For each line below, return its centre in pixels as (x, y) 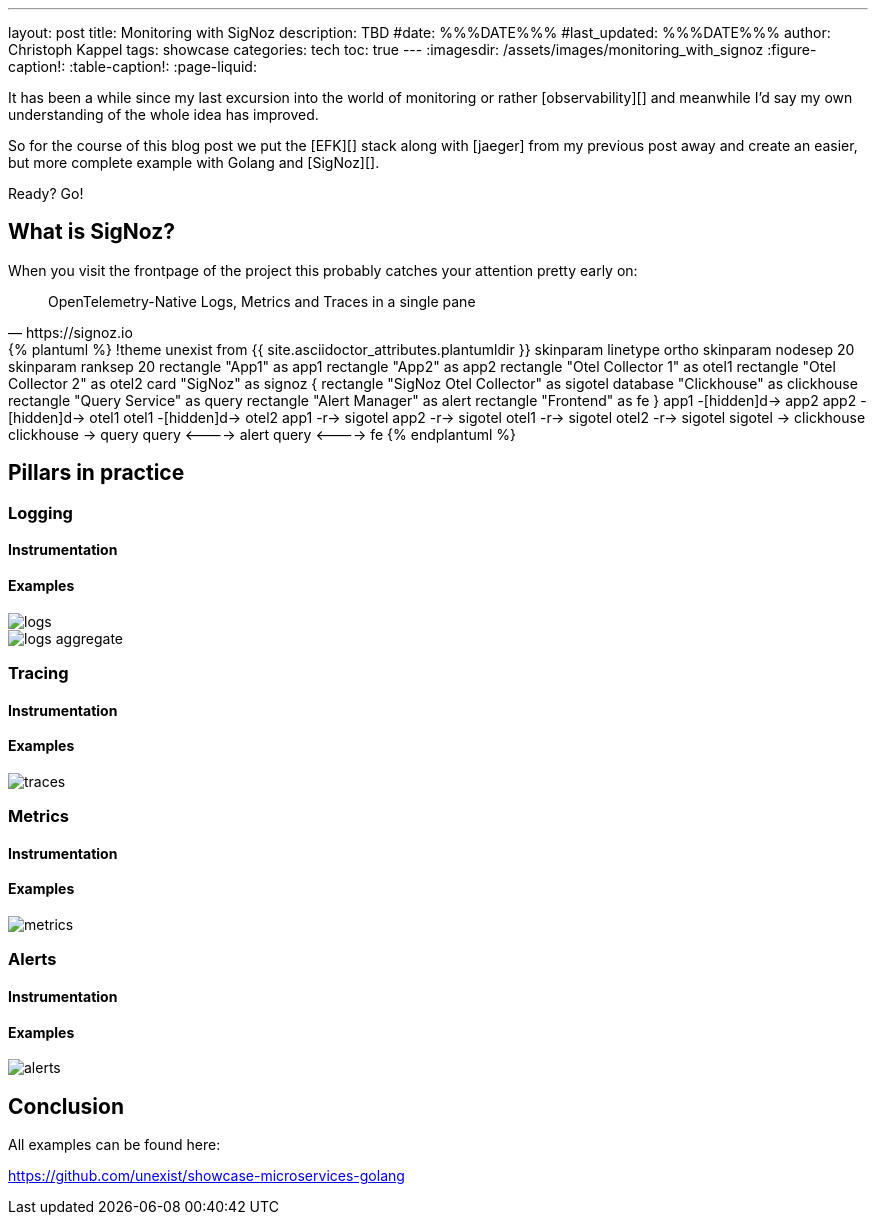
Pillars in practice (96, 473)
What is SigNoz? (92, 232)
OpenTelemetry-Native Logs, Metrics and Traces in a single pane (262, 301)
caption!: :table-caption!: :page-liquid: (132, 66)
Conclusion (66, 1106)
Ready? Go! (46, 193)
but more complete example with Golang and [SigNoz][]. (194, 162)
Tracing (38, 672)
